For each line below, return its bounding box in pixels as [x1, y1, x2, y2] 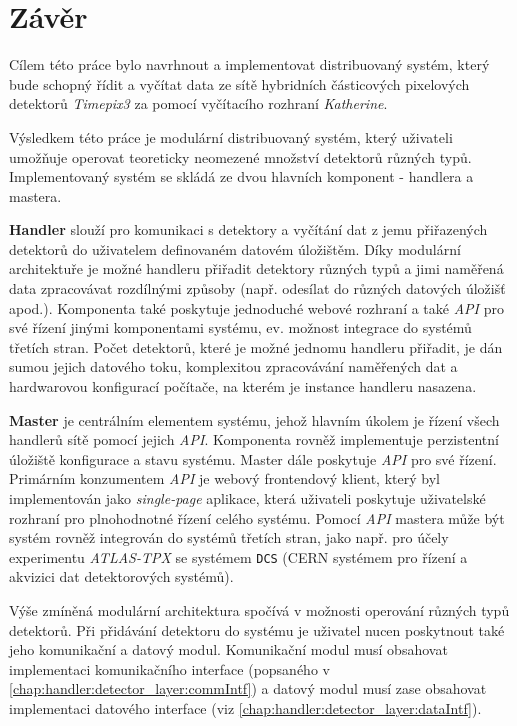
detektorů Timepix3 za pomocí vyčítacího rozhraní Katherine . [9, 93, 388, 114]
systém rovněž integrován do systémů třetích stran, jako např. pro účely [9, 527, 449, 548]
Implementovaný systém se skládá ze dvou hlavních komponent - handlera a [9, 166, 474, 187]
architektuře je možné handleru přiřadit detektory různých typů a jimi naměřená [9, 258, 504, 279]
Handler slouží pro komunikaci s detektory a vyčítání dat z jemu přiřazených [9, 219, 488, 240]
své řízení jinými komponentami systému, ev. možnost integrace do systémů [9, 317, 472, 338]
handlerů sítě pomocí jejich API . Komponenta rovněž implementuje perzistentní [9, 429, 499, 450]
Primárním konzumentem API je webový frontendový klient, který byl [9, 468, 440, 489]
